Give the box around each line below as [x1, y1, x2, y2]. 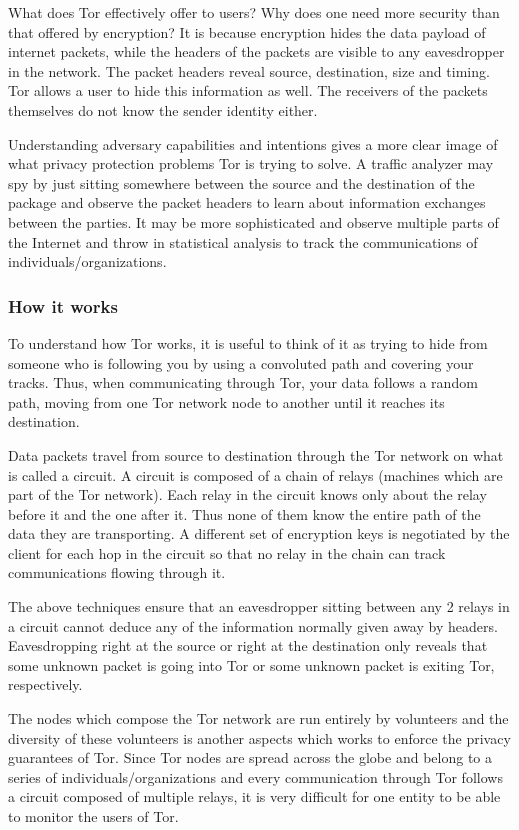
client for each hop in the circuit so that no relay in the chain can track [8, 542, 446, 563]
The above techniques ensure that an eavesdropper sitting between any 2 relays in [8, 596, 510, 617]
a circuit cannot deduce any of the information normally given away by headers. [8, 615, 498, 636]
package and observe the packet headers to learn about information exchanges [8, 192, 486, 213]
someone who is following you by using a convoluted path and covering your [8, 352, 474, 373]
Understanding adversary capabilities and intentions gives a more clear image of [8, 133, 498, 154]
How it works [8, 293, 118, 318]
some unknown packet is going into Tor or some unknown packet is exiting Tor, [8, 654, 495, 675]
